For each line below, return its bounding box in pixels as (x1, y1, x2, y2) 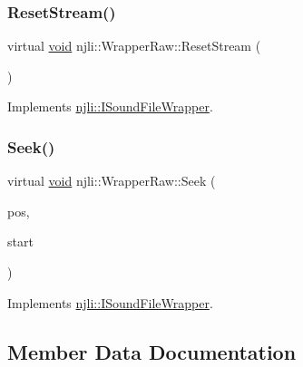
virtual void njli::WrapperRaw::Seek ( (7, 171, 216, 190)
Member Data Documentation (7, 337, 297, 365)
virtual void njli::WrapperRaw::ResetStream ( (7, 36, 261, 55)
